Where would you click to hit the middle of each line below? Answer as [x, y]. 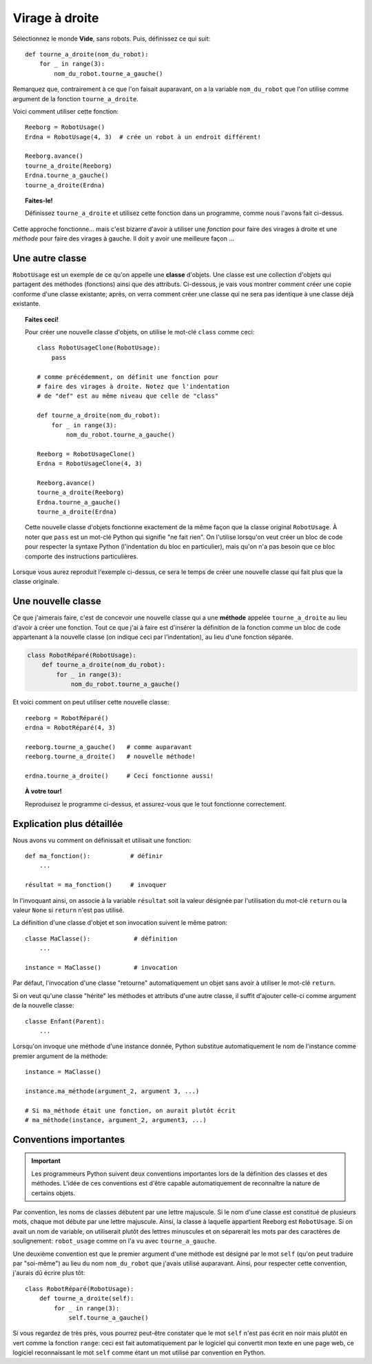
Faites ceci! [42, 319]
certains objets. [53, 1193]
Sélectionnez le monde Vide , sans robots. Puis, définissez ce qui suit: [112, 39]
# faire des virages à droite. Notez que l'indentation [133, 386]
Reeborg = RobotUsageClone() [86, 454]
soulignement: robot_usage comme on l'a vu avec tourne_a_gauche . [115, 1241]
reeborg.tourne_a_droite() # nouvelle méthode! [111, 757]
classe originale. [36, 582]
